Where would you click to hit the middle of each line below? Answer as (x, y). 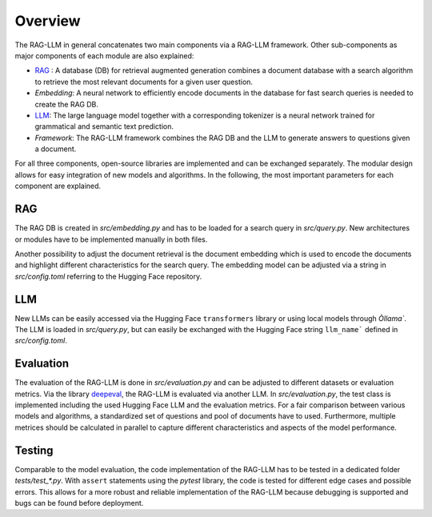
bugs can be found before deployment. (79, 503)
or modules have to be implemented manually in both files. (111, 239)
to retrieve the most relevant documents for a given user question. (144, 82)
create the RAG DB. (67, 104)
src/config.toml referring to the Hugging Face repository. (108, 276)
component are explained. (58, 186)
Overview (48, 21)
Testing (34, 450)
